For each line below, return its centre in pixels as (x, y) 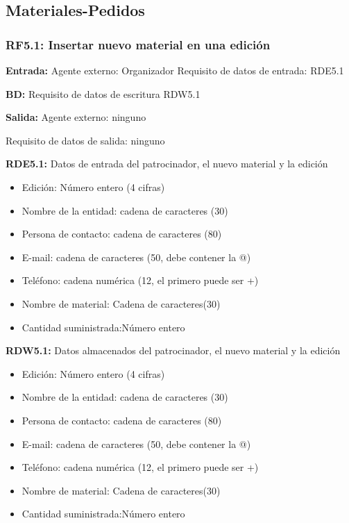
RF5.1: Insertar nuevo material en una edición (138, 44)
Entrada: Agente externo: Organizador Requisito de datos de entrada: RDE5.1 (175, 70)
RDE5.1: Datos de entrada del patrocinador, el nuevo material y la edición (167, 164)
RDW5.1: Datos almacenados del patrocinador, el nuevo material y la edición (173, 350)
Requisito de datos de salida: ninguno (85, 140)
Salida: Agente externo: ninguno (76, 117)
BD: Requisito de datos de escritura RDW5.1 (103, 93)
